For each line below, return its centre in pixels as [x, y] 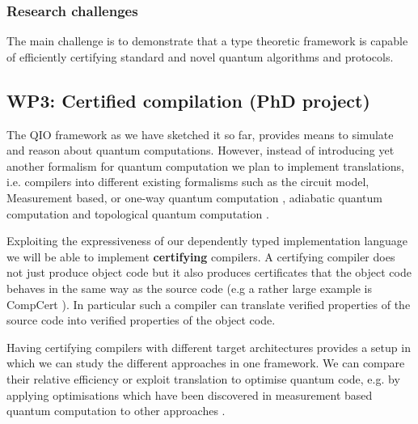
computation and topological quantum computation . [138, 213]
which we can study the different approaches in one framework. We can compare [206, 363]
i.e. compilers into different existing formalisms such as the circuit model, [188, 182]
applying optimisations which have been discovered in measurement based [190, 394]
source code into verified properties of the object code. [141, 320]
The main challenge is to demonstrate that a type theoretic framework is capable [207, 41]
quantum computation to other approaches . [116, 411]
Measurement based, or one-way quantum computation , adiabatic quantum [194, 197]
